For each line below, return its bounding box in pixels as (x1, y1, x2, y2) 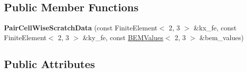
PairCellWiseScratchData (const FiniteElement (4, 23, 158, 33)
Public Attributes (4, 56, 95, 71)
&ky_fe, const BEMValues (82, 32, 164, 42)
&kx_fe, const (193, 23, 237, 33)
